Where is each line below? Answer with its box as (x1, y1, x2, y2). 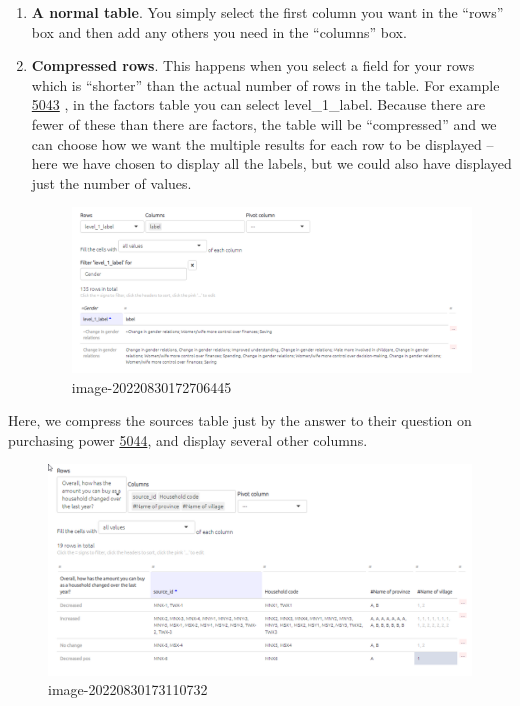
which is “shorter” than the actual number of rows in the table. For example (31, 74, 500, 95)
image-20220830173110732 (48, 679, 208, 700)
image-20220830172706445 (71, 376, 232, 397)
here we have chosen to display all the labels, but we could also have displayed (31, 153, 512, 174)
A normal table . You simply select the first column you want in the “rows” (31, 2, 504, 22)
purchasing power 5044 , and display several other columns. (8, 429, 368, 450)
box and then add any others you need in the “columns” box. (31, 21, 407, 42)
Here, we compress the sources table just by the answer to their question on (8, 410, 472, 431)
